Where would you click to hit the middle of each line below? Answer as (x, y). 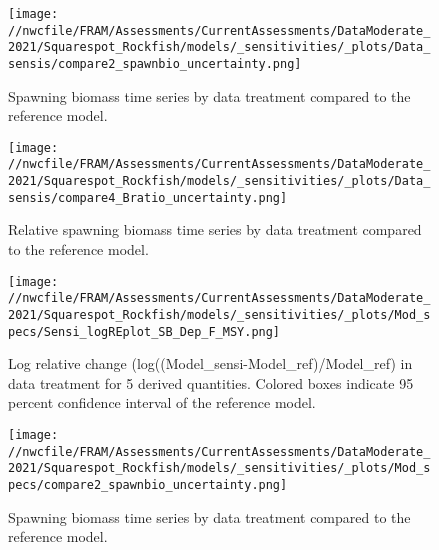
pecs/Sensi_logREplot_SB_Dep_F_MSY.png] (144, 331)
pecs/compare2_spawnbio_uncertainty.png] (148, 485)
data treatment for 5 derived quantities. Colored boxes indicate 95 (211, 382)
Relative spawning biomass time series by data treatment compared (215, 229)
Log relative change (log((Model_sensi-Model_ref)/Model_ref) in (210, 363)
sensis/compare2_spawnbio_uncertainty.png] (155, 63)
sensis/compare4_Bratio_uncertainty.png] (148, 197)
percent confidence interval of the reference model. (162, 402)
